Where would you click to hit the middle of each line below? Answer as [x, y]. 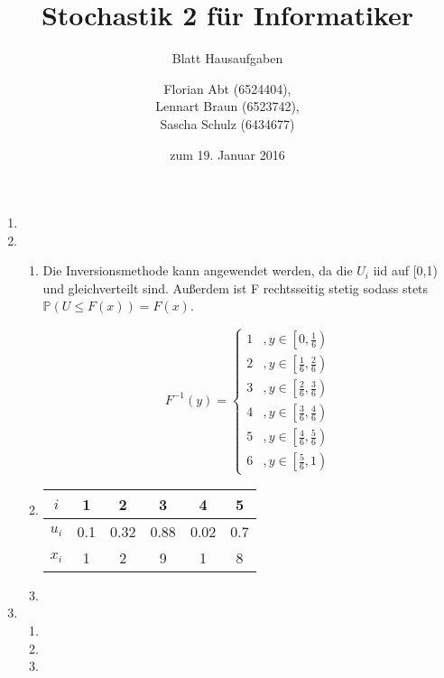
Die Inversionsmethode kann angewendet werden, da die [198, 270]
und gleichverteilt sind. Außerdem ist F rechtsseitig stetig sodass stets [236, 288]
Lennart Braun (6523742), [227, 106]
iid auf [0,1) [405, 270]
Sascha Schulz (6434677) [227, 123]
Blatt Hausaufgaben [227, 58]
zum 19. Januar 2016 [227, 154]
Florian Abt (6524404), [227, 88]
